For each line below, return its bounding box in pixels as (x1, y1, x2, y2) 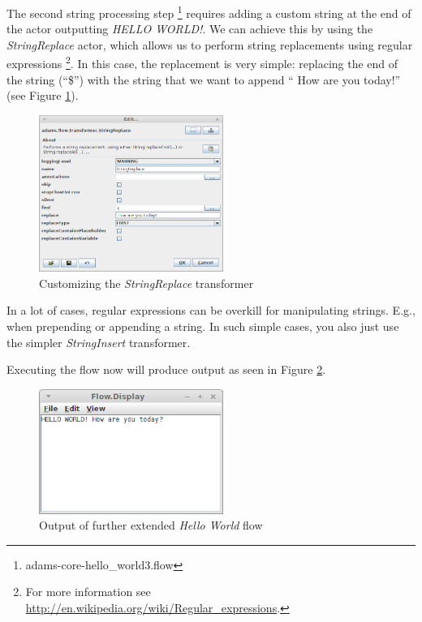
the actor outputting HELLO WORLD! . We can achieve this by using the (6, 20, 373, 37)
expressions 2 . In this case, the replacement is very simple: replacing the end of (6, 53, 398, 72)
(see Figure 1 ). (6, 87, 79, 104)
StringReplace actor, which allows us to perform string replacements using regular (6, 36, 413, 53)
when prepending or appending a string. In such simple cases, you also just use (6, 318, 399, 335)
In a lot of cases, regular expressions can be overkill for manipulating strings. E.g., (6, 302, 416, 319)
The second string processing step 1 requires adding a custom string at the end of (6, 2, 411, 21)
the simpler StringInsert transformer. (6, 333, 191, 350)
